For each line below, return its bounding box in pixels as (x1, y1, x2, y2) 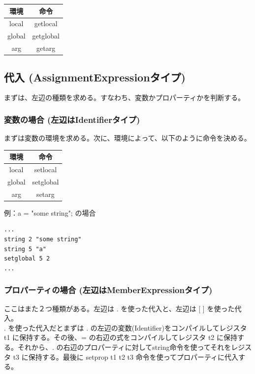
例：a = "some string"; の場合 (4, 207, 96, 218)
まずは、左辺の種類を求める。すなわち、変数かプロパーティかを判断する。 (4, 92, 245, 103)
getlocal (34, 18, 58, 29)
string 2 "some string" (4, 236, 82, 243)
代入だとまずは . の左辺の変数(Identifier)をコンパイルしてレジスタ (35, 322, 247, 333)
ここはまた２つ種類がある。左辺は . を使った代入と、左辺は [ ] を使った (4, 303, 235, 313)
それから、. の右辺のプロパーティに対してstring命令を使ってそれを (17, 342, 231, 352)
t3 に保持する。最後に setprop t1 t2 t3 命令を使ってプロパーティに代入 (13, 351, 239, 362)
